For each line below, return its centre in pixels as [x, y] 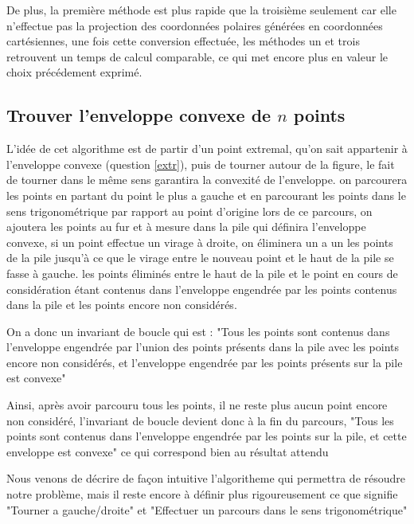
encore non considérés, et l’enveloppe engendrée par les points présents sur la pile [205, 362]
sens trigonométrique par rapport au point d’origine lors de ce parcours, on [189, 211]
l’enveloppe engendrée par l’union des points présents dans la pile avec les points [203, 347]
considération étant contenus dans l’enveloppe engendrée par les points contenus [202, 289]
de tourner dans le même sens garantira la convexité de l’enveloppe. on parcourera [207, 180]
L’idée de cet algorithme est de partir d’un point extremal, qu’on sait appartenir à [207, 149]
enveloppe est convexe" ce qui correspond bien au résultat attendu [168, 451]
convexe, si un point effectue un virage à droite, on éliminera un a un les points [200, 242]
